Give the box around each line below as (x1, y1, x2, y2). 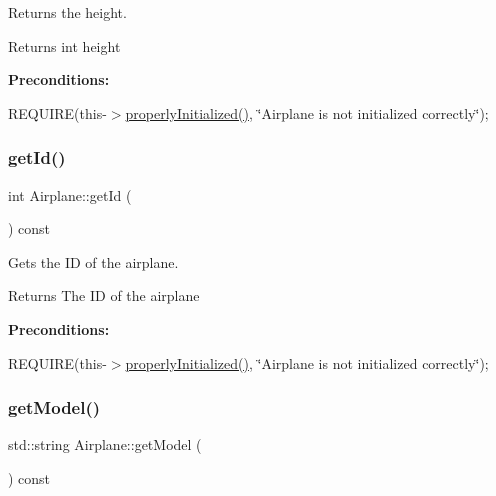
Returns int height (8, 35, 121, 56)
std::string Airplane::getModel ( (8, 434, 202, 455)
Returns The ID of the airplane (8, 285, 200, 306)
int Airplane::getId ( (8, 184, 132, 205)
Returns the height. (8, 2, 127, 22)
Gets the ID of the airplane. (8, 251, 179, 272)
